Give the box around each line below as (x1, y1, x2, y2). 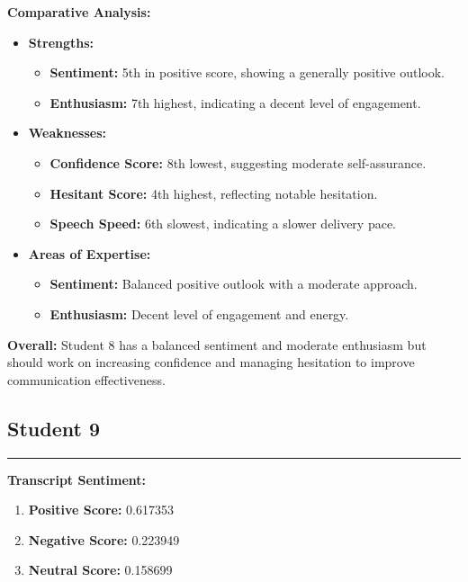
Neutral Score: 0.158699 (28, 560, 173, 579)
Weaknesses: (28, 123, 107, 142)
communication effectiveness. (7, 370, 166, 389)
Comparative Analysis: (7, 3, 151, 21)
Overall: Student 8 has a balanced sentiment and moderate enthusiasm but (7, 335, 427, 354)
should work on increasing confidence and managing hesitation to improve (7, 353, 415, 372)
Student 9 (7, 414, 100, 442)
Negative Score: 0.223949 (28, 530, 180, 549)
